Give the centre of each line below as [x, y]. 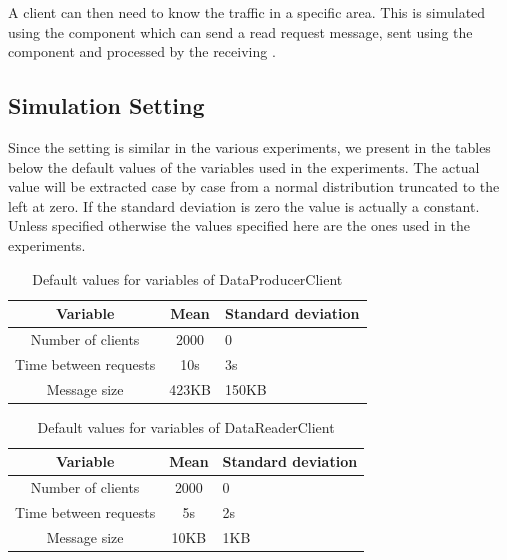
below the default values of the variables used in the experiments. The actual [244, 166]
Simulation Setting [106, 105]
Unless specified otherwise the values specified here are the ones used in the [239, 225]
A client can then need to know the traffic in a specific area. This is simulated [247, 12]
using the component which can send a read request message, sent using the [240, 31]
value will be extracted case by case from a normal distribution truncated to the [254, 186]
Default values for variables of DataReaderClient [186, 426]
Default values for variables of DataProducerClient [187, 278]
